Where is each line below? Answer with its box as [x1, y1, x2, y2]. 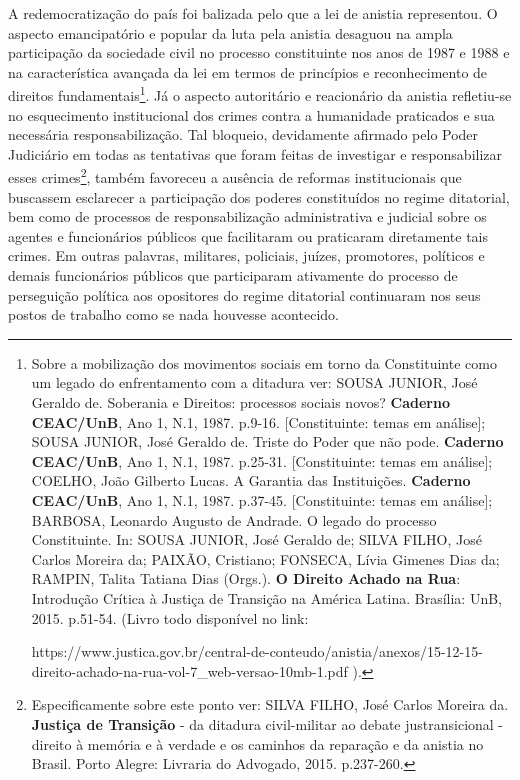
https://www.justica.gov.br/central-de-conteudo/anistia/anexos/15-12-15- [31, 641, 483, 662]
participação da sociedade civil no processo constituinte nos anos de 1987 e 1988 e [8, 42, 510, 63]
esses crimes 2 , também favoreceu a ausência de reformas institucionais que [8, 164, 462, 188]
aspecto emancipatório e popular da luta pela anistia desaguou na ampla [8, 22, 453, 43]
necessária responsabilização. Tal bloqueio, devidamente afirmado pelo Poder [8, 124, 479, 145]
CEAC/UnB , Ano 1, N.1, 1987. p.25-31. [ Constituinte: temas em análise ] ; [31, 450, 493, 471]
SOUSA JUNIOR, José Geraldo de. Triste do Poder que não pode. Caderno [31, 431, 504, 452]
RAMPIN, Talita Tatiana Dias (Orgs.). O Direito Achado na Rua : [31, 568, 461, 589]
